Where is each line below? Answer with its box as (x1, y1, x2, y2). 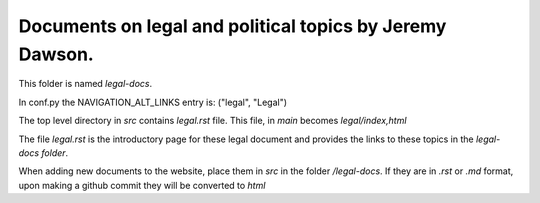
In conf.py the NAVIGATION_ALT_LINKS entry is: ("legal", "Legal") (18, 96, 288, 108)
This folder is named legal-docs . (18, 78, 153, 90)
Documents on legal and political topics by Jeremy (18, 15, 447, 37)
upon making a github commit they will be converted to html (18, 179, 266, 191)
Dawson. (18, 43, 94, 65)
